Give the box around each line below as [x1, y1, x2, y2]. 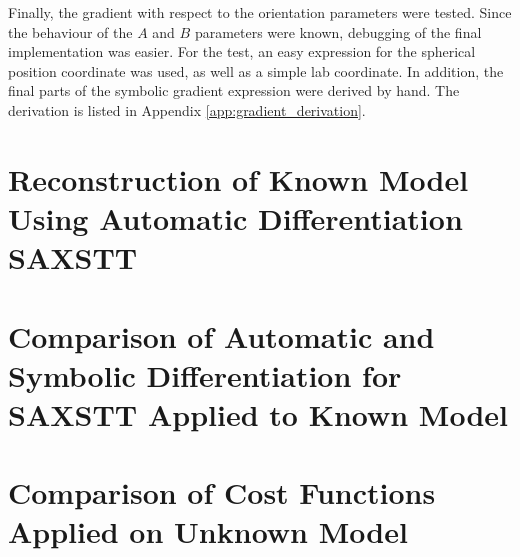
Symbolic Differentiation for [8, 354, 402, 395]
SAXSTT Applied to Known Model [8, 393, 509, 434]
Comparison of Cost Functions [8, 472, 436, 513]
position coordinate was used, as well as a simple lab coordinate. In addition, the [8, 60, 504, 81]
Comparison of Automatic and [8, 315, 435, 356]
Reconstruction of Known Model [8, 158, 469, 199]
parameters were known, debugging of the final [194, 21, 482, 42]
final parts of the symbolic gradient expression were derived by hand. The [8, 80, 460, 101]
